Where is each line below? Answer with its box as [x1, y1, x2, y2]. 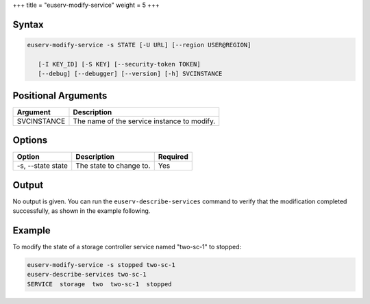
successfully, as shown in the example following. [12, 207, 151, 215]
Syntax [12, 18, 44, 30]
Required [158, 152, 188, 162]
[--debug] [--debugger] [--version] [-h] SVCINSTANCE [38, 70, 223, 78]
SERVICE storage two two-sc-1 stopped [27, 280, 172, 288]
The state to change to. [75, 161, 151, 170]
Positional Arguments [12, 90, 108, 101]
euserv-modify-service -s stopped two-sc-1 [27, 261, 176, 268]
